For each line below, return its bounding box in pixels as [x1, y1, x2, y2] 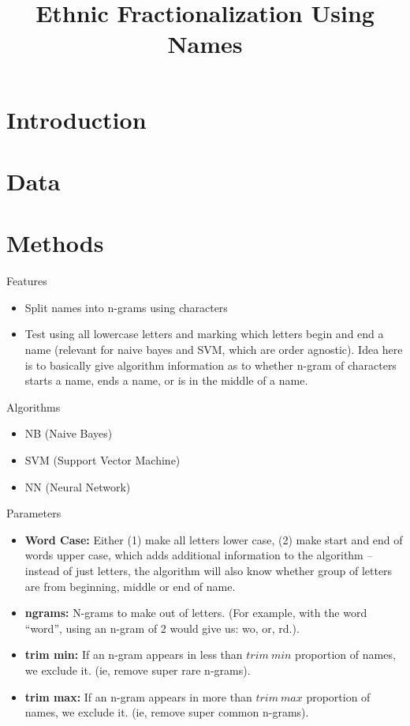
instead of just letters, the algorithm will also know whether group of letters [24, 562, 393, 578]
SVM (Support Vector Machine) [24, 452, 181, 468]
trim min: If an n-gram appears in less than [24, 646, 243, 663]
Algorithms [6, 398, 61, 415]
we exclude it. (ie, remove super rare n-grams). [24, 661, 251, 678]
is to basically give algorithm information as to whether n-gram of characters [24, 356, 397, 373]
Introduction [6, 103, 147, 135]
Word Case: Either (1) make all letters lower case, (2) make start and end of [24, 531, 403, 547]
